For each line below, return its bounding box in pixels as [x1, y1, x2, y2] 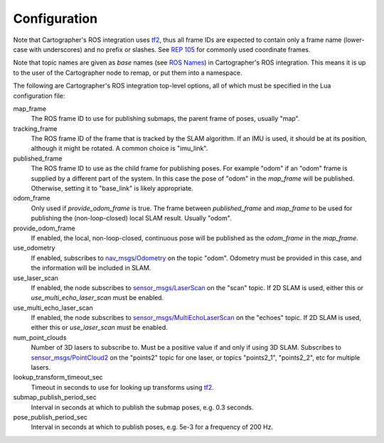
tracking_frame [13, 124, 58, 133]
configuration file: [13, 91, 65, 100]
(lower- [343, 36, 365, 44]
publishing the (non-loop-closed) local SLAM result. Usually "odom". [31, 214, 232, 223]
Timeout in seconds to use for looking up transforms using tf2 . [31, 383, 215, 391]
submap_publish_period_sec [13, 393, 97, 402]
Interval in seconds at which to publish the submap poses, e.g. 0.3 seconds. [31, 402, 254, 412]
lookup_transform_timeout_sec [13, 373, 103, 382]
